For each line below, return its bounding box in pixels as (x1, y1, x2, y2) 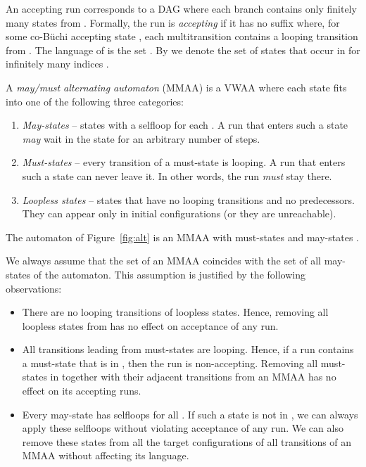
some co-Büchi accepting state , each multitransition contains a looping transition (6, 29, 358, 44)
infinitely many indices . (6, 56, 109, 71)
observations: (6, 281, 62, 295)
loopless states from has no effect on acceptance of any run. (22, 318, 279, 333)
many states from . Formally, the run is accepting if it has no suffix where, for (6, 15, 340, 30)
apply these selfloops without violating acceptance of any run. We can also (22, 421, 343, 435)
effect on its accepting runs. (22, 383, 141, 398)
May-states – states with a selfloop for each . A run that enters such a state (22, 117, 348, 132)
